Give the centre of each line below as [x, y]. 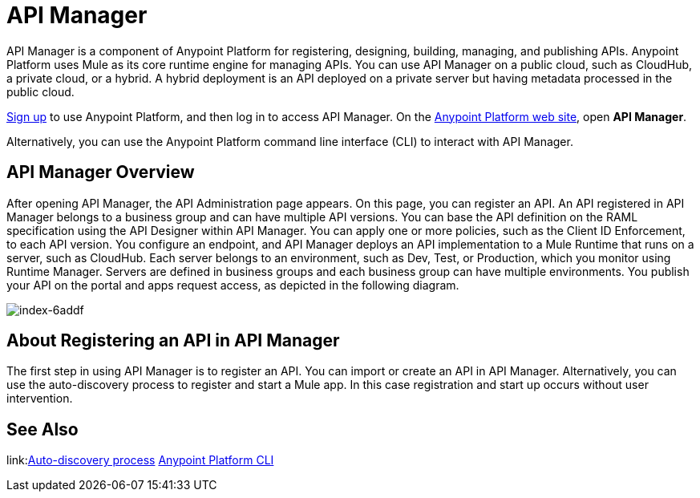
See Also [42, 429]
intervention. [40, 399]
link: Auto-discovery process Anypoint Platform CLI [140, 460]
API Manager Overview [101, 172]
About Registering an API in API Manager [173, 341]
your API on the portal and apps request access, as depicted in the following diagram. [233, 285]
